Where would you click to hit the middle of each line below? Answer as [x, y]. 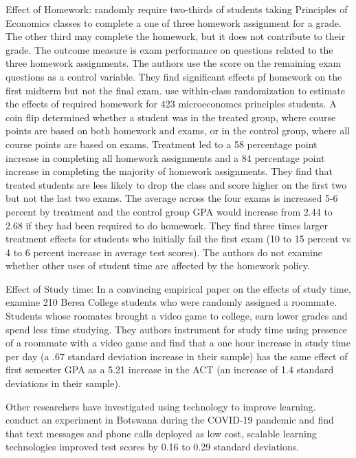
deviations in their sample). [63, 383]
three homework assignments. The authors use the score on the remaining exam [174, 63]
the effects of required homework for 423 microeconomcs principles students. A [171, 104]
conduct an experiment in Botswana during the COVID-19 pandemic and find [170, 420]
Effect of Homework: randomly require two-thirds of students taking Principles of [177, 9]
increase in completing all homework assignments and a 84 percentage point [165, 157]
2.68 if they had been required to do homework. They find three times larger [167, 225]
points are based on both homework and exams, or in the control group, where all [178, 131]
